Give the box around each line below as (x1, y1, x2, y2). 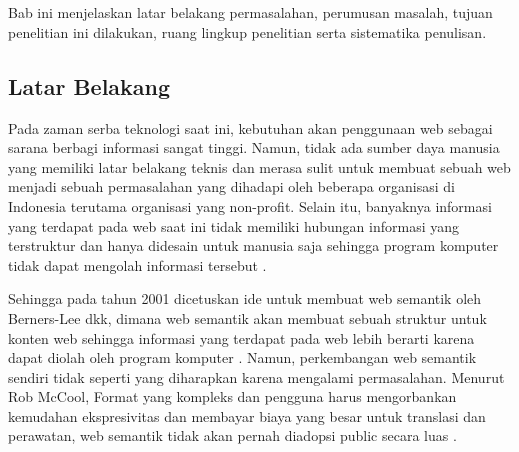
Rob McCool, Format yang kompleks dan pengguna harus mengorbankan (8, 386, 457, 407)
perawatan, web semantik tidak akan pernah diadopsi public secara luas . (8, 425, 457, 446)
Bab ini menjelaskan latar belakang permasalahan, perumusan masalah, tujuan (8, 2, 493, 23)
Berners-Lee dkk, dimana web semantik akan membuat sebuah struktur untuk (8, 307, 487, 328)
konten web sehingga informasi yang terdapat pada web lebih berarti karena (8, 327, 475, 348)
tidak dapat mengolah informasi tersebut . (8, 254, 267, 275)
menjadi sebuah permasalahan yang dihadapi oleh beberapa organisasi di (8, 176, 455, 197)
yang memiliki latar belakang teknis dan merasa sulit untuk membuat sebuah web (8, 156, 511, 177)
